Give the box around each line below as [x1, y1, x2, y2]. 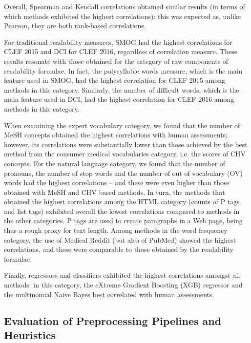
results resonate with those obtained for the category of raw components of [4, 56, 229, 66]
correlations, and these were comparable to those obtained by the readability [4, 244, 233, 254]
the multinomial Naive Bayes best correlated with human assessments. [4, 289, 214, 299]
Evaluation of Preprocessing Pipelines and [4, 313, 222, 328]
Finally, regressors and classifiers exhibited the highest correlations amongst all [4, 270, 240, 280]
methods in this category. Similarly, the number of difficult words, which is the [4, 84, 239, 95]
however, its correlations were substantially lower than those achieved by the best [4, 139, 248, 149]
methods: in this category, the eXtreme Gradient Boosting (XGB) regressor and [4, 280, 243, 290]
